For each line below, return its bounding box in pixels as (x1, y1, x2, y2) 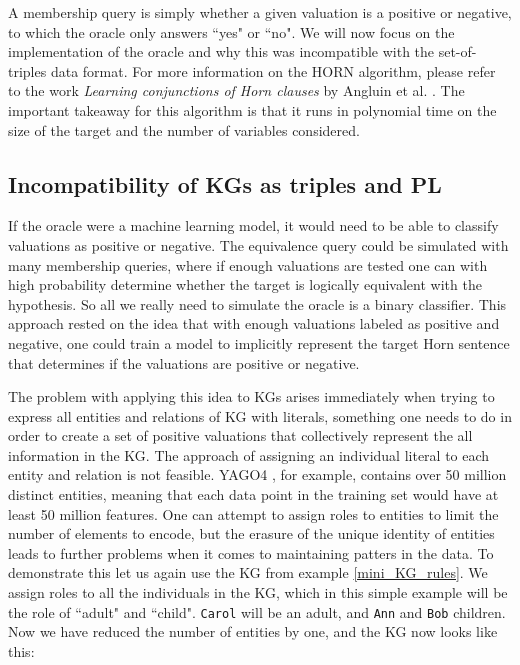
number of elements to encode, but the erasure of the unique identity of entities (8, 523, 495, 544)
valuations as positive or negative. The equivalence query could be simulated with (8, 234, 509, 255)
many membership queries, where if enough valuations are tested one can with (8, 254, 488, 275)
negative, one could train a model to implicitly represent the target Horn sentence (8, 332, 510, 353)
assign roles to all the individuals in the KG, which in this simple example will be (8, 582, 508, 603)
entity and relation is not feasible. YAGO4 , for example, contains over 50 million (8, 464, 507, 485)
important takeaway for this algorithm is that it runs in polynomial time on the (8, 99, 497, 120)
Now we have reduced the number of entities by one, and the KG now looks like (8, 621, 498, 642)
